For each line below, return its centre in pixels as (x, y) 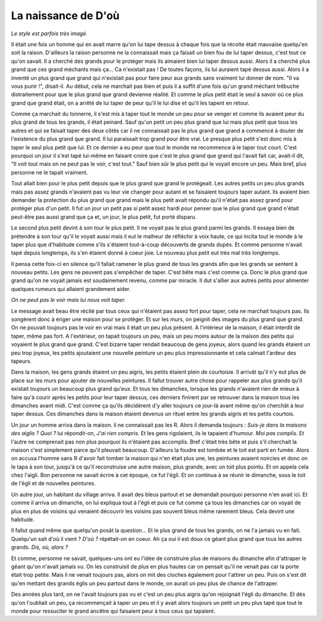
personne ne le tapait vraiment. (49, 172)
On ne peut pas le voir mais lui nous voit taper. (68, 300)
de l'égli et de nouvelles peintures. (53, 484)
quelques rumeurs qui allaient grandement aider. (71, 289)
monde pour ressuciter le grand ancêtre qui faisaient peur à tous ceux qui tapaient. (113, 611)
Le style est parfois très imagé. (49, 33)
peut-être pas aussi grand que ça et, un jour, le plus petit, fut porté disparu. (104, 217)
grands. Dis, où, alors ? (39, 547)
